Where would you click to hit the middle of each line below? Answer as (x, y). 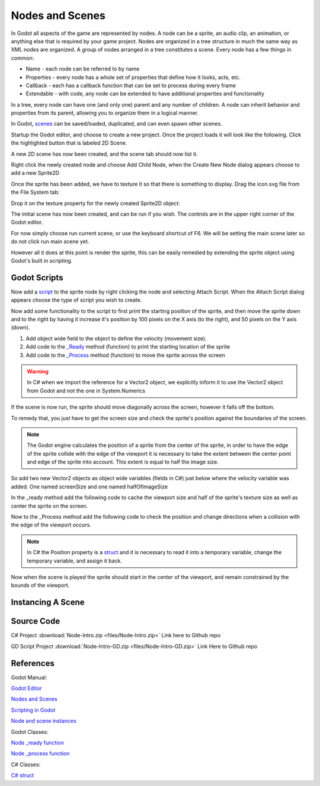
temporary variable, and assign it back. (75, 561)
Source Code (36, 622)
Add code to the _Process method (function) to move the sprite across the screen (125, 355)
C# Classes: (26, 764)
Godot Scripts (37, 278)
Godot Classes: (30, 731)
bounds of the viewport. (40, 585)
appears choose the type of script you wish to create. (76, 300)
